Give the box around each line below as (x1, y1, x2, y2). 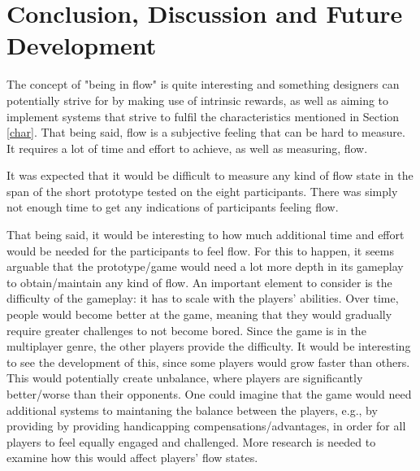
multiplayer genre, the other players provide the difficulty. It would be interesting (6, 338, 411, 355)
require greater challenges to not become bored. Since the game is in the (6, 321, 366, 338)
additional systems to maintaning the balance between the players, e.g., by (6, 401, 378, 418)
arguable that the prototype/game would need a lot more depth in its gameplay (6, 258, 404, 275)
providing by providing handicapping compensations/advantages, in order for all (6, 417, 406, 434)
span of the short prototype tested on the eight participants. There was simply (6, 182, 398, 199)
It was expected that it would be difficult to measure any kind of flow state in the (6, 167, 414, 184)
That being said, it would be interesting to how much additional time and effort (6, 226, 405, 243)
